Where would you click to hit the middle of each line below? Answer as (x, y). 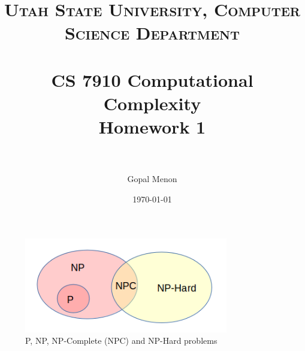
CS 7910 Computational (152, 79)
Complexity (152, 103)
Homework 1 (152, 127)
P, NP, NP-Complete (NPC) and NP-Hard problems (121, 341)
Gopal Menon (152, 179)
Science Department (152, 33)
